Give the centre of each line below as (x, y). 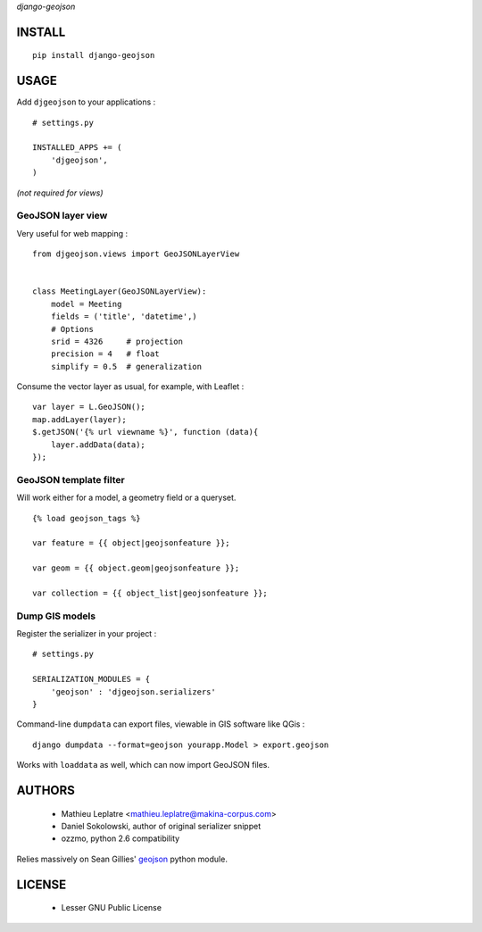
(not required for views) (60, 193)
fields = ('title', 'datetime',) (124, 316)
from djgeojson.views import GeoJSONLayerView (136, 254)
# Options (72, 329)
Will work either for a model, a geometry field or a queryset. (126, 498)
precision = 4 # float (105, 354)
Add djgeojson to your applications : (86, 102)
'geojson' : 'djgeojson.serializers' (133, 691)
